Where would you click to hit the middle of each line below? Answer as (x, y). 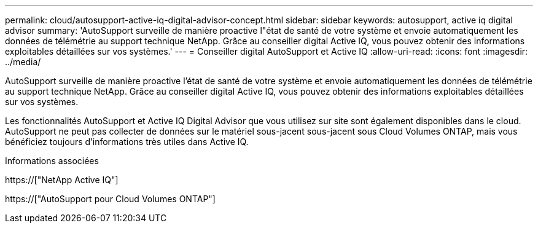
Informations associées (52, 161)
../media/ (23, 62)
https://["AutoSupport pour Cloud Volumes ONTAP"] (110, 199)
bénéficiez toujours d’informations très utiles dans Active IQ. (127, 142)
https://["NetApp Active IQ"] (62, 180)
